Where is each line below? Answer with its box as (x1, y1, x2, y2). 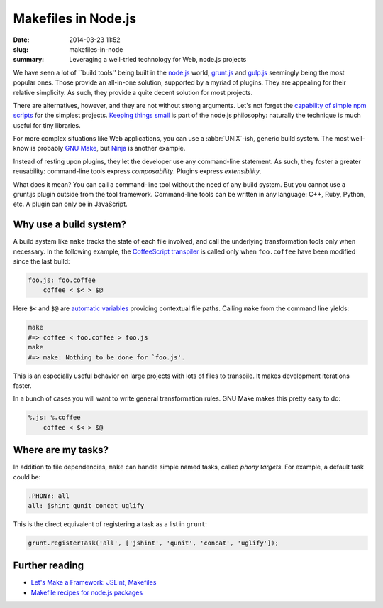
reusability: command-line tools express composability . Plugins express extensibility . (13, 167, 262, 175)
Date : (13, 36, 30, 44)
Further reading (13, 560, 84, 572)
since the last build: (13, 257, 70, 266)
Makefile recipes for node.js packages (30, 588, 143, 597)
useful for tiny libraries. (13, 121, 81, 129)
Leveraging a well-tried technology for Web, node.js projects (69, 55, 247, 64)
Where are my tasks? (13, 444, 109, 456)
